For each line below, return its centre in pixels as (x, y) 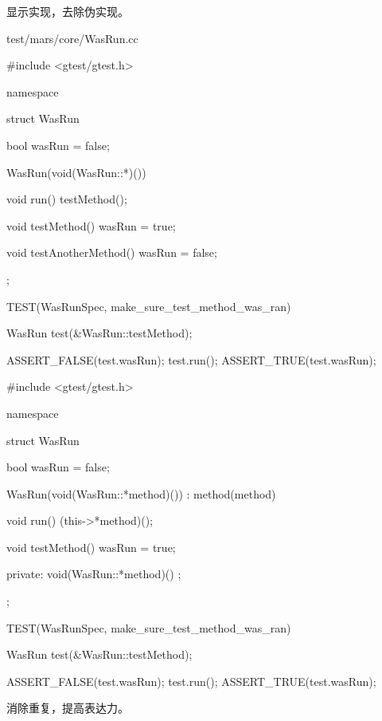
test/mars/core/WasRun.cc (72, 38)
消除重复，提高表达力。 (68, 708)
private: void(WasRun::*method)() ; (94, 574)
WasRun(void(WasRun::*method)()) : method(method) (141, 493)
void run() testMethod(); (67, 199)
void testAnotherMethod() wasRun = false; (112, 252)
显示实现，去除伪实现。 (68, 11)
